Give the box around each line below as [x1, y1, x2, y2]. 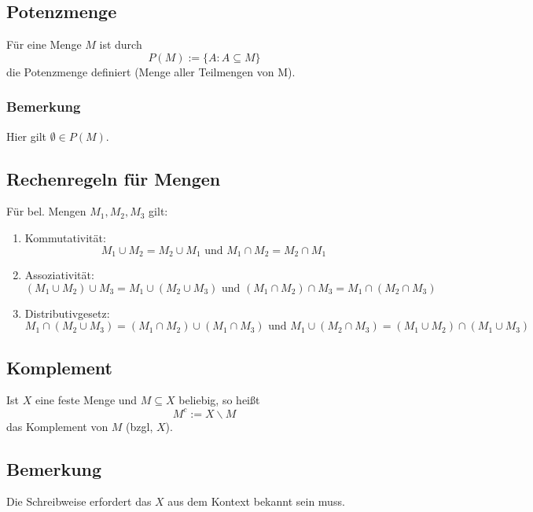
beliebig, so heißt [178, 392, 260, 408]
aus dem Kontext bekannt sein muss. [167, 493, 345, 510]
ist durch [99, 36, 142, 53]
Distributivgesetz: [24, 304, 110, 321]
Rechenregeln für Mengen [6, 166, 221, 190]
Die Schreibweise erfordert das [6, 493, 152, 510]
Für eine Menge [6, 36, 82, 53]
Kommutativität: [24, 230, 106, 245]
